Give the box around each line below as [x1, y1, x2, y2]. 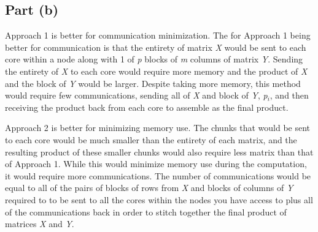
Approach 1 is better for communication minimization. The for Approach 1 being [5, 29, 311, 42]
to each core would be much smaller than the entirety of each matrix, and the [5, 133, 297, 146]
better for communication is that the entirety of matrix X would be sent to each [5, 40, 306, 53]
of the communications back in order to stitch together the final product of [5, 205, 287, 218]
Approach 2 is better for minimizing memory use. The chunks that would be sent [5, 121, 311, 134]
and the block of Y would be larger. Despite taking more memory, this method [5, 77, 301, 89]
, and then [270, 89, 309, 102]
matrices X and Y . [5, 217, 74, 230]
